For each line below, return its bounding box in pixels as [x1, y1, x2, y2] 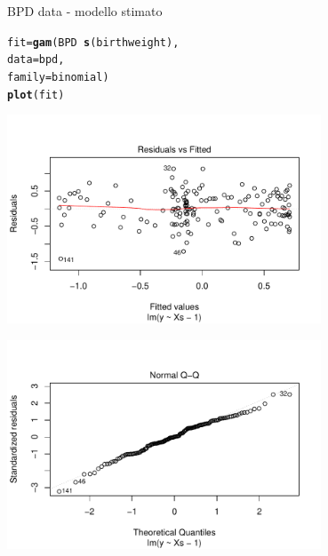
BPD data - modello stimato [7, 2, 163, 20]
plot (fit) [7, 88, 65, 101]
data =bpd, [7, 53, 65, 67]
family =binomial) [7, 70, 109, 83]
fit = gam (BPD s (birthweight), [7, 36, 180, 49]
